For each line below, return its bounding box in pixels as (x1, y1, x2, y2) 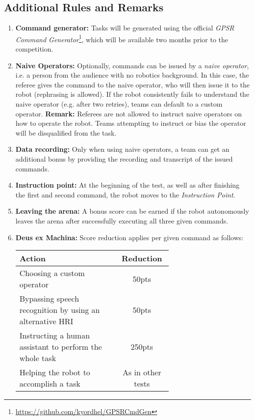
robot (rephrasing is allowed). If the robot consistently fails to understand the (15, 89, 250, 99)
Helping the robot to (19, 366, 90, 378)
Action (19, 252, 46, 264)
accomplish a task (19, 378, 80, 390)
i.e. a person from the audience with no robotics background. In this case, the (15, 70, 249, 80)
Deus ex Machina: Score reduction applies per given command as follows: (15, 232, 244, 242)
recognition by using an (19, 304, 100, 316)
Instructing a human (19, 330, 90, 341)
